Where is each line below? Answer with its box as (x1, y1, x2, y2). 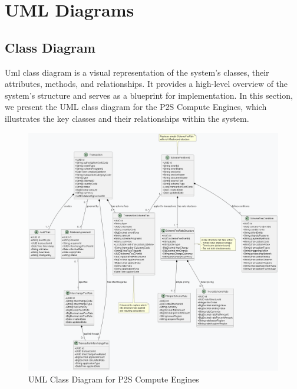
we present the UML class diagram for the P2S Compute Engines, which (5, 101, 267, 113)
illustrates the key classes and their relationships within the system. (5, 112, 249, 124)
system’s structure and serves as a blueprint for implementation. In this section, (5, 89, 293, 101)
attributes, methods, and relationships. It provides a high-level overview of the (5, 77, 288, 90)
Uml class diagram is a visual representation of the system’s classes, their (5, 66, 269, 78)
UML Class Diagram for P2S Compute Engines (28, 373, 199, 385)
